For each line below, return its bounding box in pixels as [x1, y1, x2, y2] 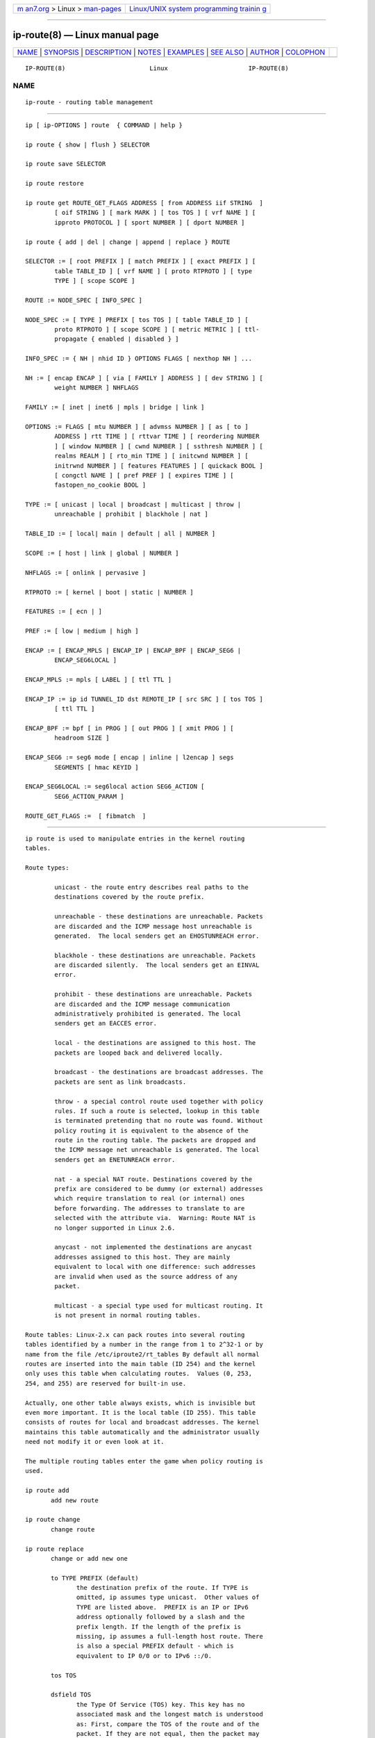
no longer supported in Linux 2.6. [54, 1224, 176, 1232]
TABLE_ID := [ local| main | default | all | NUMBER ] [25, 530, 216, 538]
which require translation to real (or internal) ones [54, 1194, 245, 1203]
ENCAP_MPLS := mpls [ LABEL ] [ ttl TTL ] [25, 676, 172, 684]
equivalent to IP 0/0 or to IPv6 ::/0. [76, 1652, 212, 1659]
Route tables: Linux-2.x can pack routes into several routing [25, 1331, 245, 1338]
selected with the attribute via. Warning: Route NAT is [54, 1214, 256, 1222]
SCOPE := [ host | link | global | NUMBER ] [25, 549, 180, 558]
